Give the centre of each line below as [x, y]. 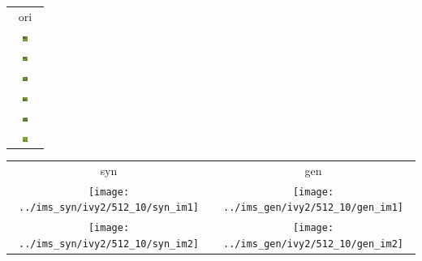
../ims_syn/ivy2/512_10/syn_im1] [109, 208]
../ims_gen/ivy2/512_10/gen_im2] [313, 244]
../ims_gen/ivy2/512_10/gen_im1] [313, 208]
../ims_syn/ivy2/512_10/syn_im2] [109, 244]
